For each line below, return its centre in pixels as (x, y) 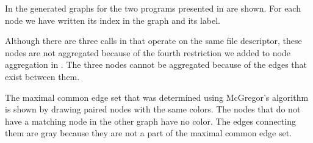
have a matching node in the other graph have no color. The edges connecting (150, 121)
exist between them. (42, 76)
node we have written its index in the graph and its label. (113, 20)
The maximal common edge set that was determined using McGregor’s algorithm (157, 97)
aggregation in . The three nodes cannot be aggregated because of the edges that (156, 64)
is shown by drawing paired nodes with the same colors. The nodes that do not (153, 109)
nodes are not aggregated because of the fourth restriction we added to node (148, 52)
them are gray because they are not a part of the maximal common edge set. (149, 133)
